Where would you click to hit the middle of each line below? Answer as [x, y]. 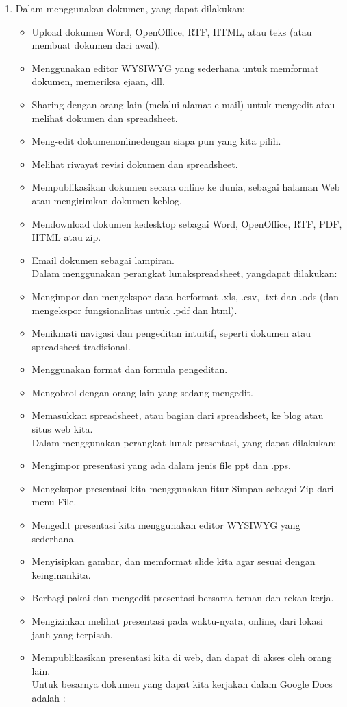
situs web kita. [62, 429]
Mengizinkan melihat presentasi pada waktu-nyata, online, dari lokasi [177, 621]
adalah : [49, 697]
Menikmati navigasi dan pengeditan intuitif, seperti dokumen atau [171, 333]
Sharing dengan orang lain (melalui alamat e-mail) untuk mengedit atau [183, 104]
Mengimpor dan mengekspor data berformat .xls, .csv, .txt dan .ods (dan [185, 296]
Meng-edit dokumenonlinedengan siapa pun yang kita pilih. [156, 141]
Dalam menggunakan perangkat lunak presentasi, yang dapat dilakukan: [184, 442]
